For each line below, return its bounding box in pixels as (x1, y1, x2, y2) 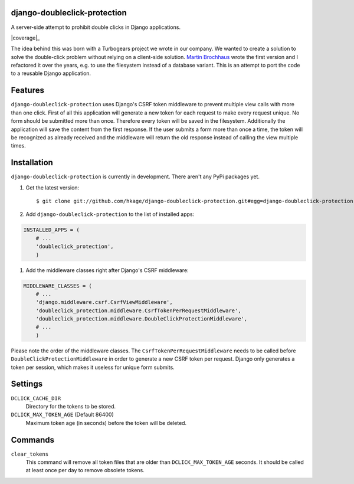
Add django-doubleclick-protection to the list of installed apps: (25, 211, 195, 218)
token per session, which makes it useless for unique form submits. (11, 364, 175, 371)
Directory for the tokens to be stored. (25, 403, 116, 410)
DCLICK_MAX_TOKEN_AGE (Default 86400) (11, 411, 114, 418)
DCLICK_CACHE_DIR (11, 395, 61, 401)
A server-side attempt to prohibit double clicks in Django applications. (11, 24, 181, 31)
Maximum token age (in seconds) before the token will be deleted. (25, 419, 187, 426)
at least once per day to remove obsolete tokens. (25, 467, 145, 474)
